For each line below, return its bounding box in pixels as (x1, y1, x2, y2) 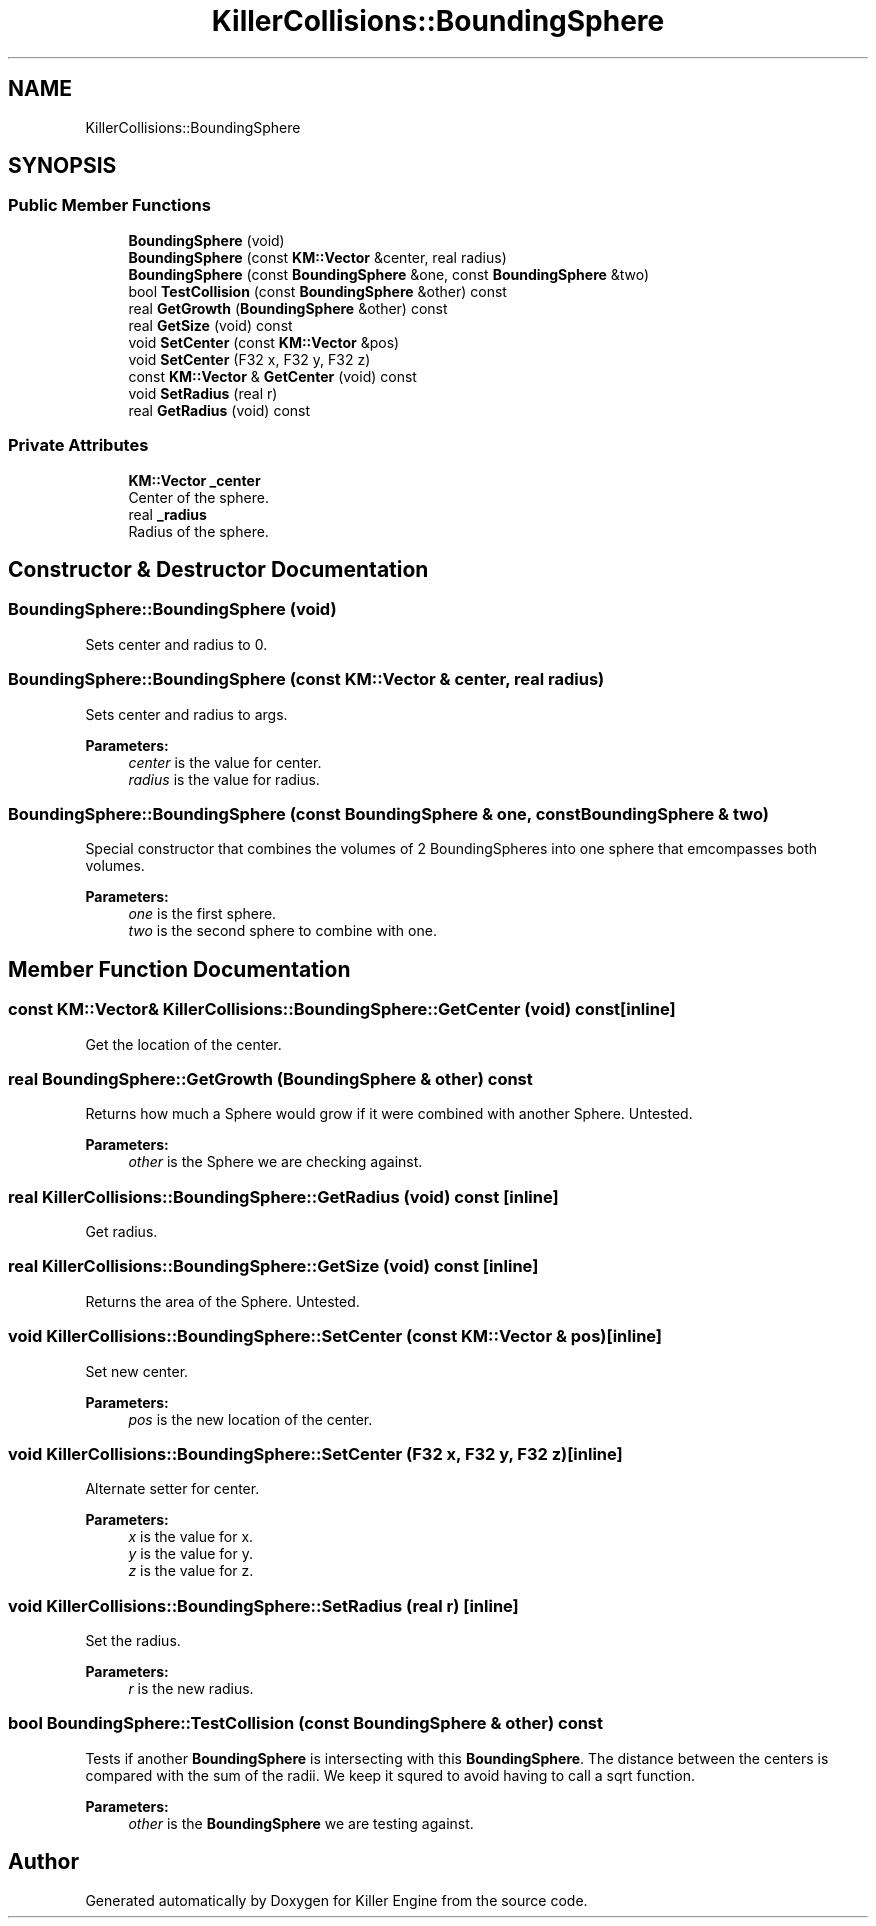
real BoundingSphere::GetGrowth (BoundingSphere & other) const (8, 1068, 533, 1089)
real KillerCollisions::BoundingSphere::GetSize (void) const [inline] (8, 1256, 539, 1277)
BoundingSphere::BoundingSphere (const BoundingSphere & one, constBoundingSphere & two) (8, 803, 769, 824)
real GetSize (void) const (128, 316, 293, 334)
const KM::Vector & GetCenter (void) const (128, 367, 417, 385)
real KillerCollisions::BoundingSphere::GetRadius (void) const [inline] (8, 1186, 559, 1207)
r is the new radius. (128, 1680, 254, 1697)
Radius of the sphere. (128, 522, 269, 540)
